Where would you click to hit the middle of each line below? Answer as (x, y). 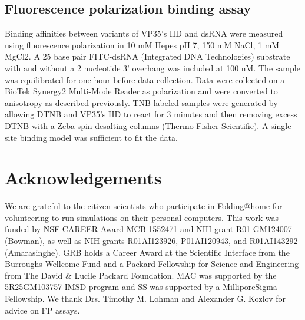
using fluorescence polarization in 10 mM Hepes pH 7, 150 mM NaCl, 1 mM (142, 44)
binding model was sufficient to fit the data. (99, 137)
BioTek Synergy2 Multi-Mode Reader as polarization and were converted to (141, 91)
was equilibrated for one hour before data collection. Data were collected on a (145, 79)
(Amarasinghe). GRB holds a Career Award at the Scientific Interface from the (147, 252)
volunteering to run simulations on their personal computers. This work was (142, 217)
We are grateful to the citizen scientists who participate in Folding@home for (144, 206)
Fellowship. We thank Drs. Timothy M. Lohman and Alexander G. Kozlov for (145, 298)
